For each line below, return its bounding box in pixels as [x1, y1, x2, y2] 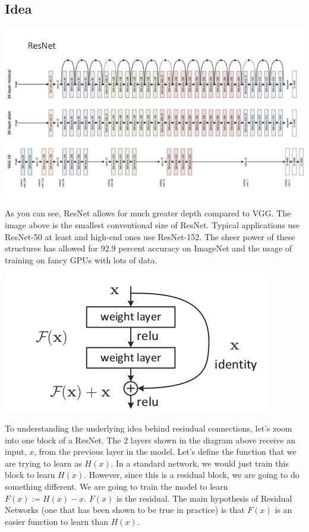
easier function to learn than [5, 515, 109, 527]
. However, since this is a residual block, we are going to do [84, 468, 299, 481]
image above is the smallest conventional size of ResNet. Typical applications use [5, 218, 300, 231]
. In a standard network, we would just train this [111, 457, 289, 469]
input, [5, 445, 27, 458]
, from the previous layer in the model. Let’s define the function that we [34, 445, 297, 458]
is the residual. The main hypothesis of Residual [116, 492, 292, 504]
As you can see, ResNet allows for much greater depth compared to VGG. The [5, 207, 291, 219]
